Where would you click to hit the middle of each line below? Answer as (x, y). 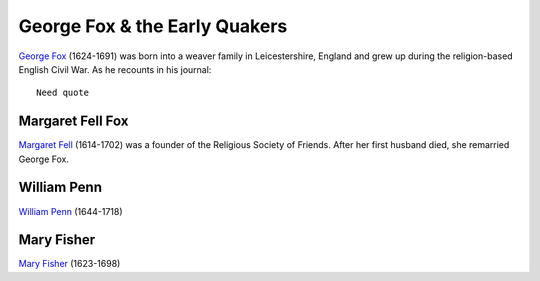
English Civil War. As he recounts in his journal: (115, 69)
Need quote (63, 93)
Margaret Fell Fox (73, 121)
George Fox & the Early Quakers (153, 26)
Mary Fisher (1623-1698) (69, 264)
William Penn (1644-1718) (71, 211)
